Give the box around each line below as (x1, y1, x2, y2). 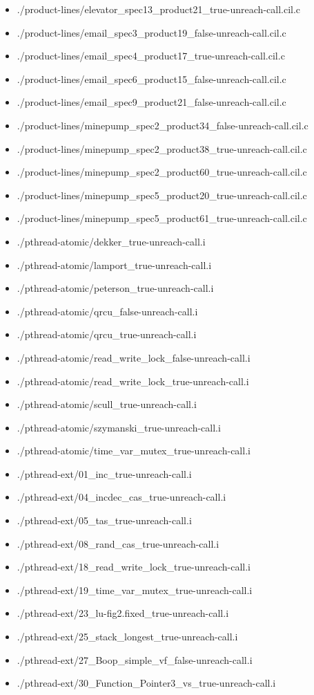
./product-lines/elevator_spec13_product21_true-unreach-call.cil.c (17, 2, 301, 16)
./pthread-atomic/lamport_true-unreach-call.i (17, 257, 212, 272)
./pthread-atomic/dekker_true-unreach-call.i (17, 234, 206, 248)
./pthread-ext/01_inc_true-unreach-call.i (17, 466, 192, 481)
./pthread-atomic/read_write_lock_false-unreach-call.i (17, 350, 251, 364)
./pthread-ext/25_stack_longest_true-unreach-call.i (17, 629, 238, 644)
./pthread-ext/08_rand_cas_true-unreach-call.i (17, 536, 219, 550)
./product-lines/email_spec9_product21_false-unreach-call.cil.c (17, 95, 286, 109)
